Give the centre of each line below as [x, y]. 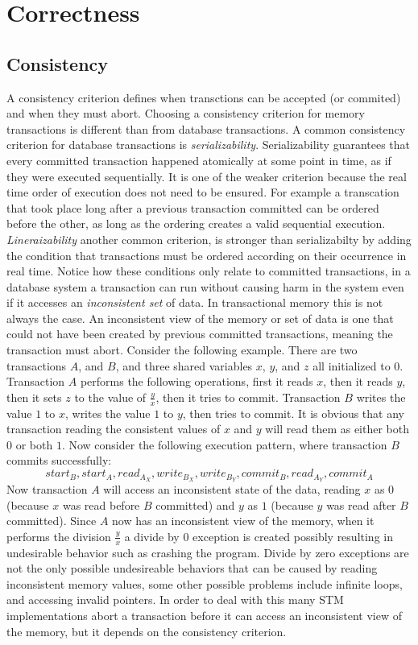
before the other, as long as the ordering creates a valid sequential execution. [196, 223]
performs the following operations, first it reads [197, 381]
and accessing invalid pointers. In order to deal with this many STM [175, 600]
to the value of [110, 397]
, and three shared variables [184, 365]
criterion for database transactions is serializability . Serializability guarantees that [209, 145]
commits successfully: [59, 460]
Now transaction [47, 488]
